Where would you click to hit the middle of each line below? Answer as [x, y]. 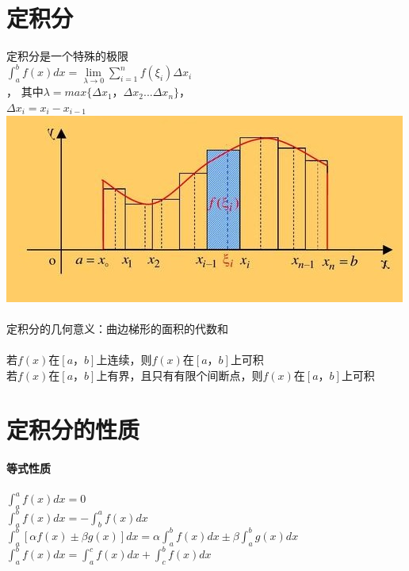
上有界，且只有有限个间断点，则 [180, 375]
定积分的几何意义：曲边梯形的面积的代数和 [117, 328]
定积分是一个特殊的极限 [67, 56]
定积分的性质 [73, 429]
